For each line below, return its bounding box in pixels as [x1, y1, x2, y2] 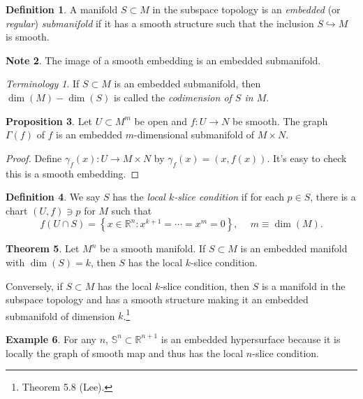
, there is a [310, 189, 356, 204]
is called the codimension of [114, 89, 232, 104]
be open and [134, 113, 188, 128]
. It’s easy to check [267, 150, 347, 165]
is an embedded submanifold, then [114, 76, 261, 91]
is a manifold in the [261, 278, 346, 293]
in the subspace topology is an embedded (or [152, 2, 341, 16]
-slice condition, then [160, 278, 250, 293]
